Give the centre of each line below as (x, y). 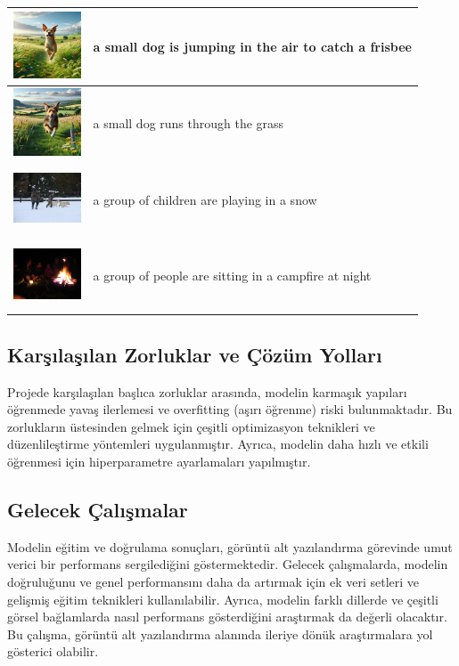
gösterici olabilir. (53, 651)
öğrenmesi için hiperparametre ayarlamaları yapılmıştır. (159, 462)
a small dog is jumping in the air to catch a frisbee (252, 46)
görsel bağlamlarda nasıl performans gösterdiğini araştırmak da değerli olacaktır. (227, 617)
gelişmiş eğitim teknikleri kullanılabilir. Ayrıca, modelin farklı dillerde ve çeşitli (223, 599)
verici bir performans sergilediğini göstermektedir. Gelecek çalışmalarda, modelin (228, 564)
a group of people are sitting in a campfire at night (232, 276)
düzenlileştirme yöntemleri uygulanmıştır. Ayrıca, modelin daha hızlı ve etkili (218, 444)
